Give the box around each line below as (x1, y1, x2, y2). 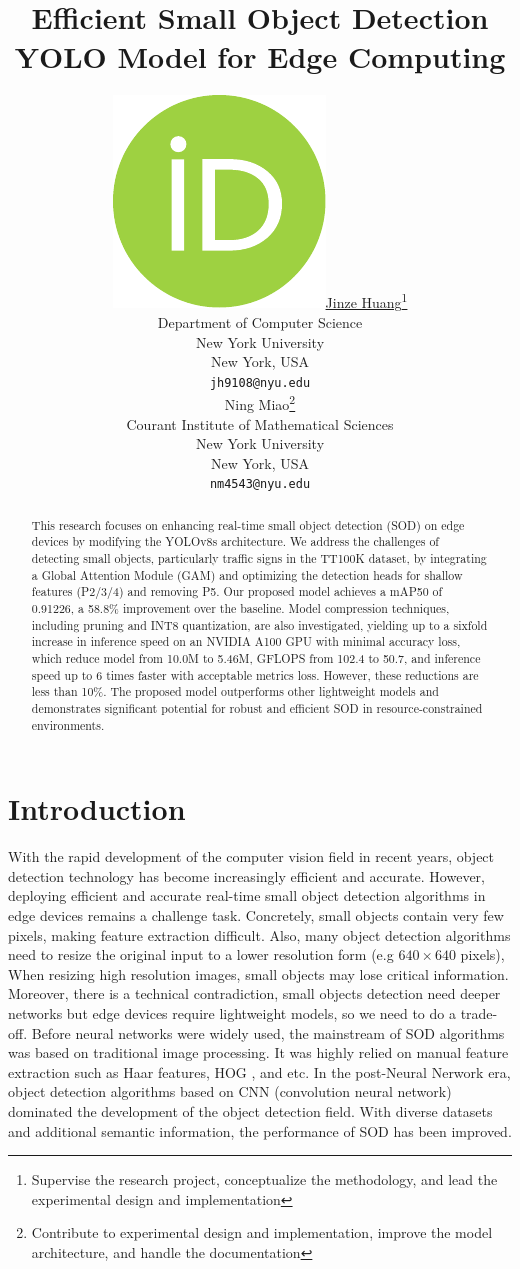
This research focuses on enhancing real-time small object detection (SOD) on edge (31, 516, 465, 533)
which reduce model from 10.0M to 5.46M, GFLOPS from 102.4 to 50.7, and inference (31, 650, 481, 667)
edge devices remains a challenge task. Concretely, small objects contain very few (8, 905, 504, 926)
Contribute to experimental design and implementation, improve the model (31, 1222, 493, 1243)
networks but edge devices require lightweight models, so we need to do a (8, 1003, 456, 1024)
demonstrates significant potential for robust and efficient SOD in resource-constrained (31, 700, 483, 717)
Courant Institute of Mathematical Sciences (126, 413, 394, 434)
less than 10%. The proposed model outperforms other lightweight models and (31, 683, 439, 700)
